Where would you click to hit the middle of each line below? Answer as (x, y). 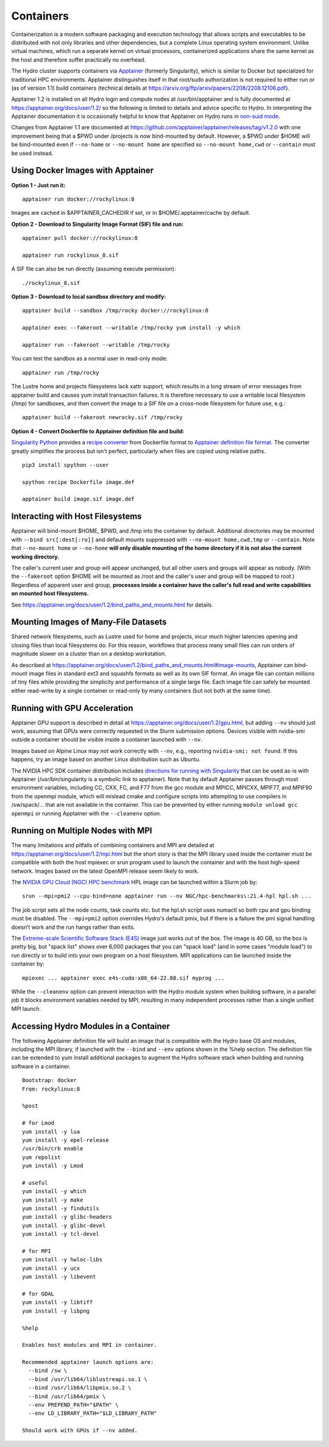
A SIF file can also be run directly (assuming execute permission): (94, 269)
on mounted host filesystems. (50, 594)
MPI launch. (26, 1009)
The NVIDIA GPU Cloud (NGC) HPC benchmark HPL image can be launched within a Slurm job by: (134, 882)
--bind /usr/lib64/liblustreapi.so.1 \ (88, 1379)
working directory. (35, 557)
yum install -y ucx (51, 1268)
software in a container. (41, 1066)
